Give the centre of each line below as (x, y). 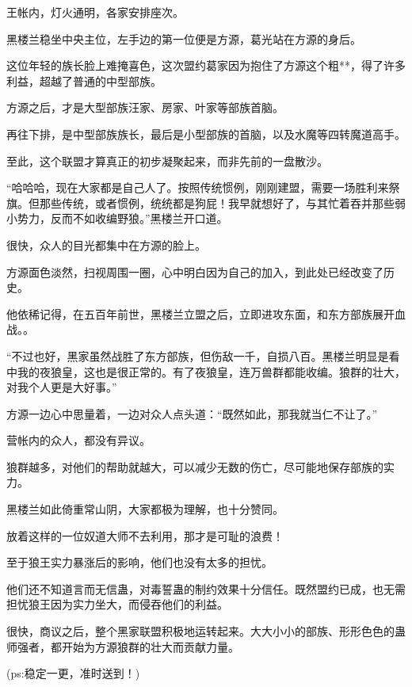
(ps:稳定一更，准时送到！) (73, 673)
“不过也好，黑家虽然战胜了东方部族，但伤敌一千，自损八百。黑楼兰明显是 (198, 355)
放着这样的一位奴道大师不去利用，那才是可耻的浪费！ (145, 535)
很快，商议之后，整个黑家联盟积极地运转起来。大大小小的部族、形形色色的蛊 (206, 631)
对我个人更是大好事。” (62, 387)
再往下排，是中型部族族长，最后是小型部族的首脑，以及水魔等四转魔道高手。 (206, 134)
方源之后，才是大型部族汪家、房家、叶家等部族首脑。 (145, 107)
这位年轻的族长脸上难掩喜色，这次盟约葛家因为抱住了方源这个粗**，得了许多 (206, 65)
